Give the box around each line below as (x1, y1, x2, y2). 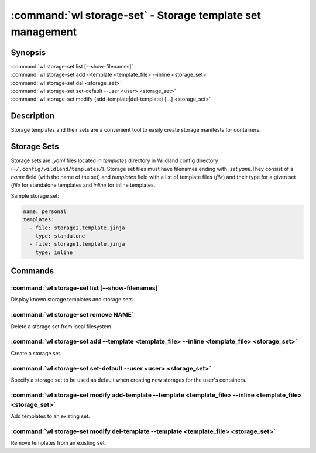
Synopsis (11, 47, 46, 57)
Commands (11, 266, 54, 276)
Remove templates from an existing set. (11, 440, 107, 447)
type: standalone (35, 232, 85, 239)
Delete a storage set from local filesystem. (11, 322, 113, 330)
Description (11, 111, 55, 121)
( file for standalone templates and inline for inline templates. (11, 181, 156, 188)
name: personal (23, 208, 67, 215)
